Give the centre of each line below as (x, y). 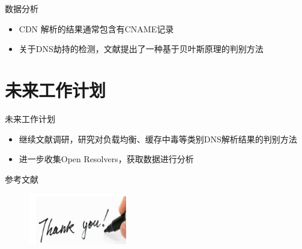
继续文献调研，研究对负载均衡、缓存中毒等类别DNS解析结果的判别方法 (158, 139)
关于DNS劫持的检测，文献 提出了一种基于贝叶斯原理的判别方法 (141, 49)
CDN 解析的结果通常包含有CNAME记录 (96, 28)
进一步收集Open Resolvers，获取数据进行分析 (106, 159)
